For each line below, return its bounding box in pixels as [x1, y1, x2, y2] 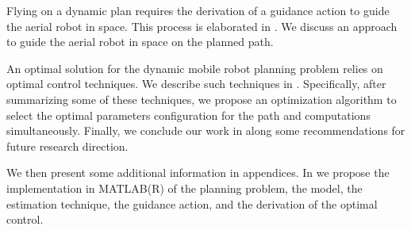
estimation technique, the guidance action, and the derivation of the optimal [6, 195, 378, 212]
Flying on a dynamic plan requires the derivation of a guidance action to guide [6, 2, 390, 18]
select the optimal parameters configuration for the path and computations [6, 106, 371, 123]
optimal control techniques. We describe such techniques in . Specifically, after [6, 75, 386, 92]
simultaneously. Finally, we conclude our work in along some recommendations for [6, 122, 405, 139]
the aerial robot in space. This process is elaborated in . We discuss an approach [6, 17, 398, 34]
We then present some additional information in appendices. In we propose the [6, 164, 390, 181]
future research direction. [6, 137, 129, 154]
